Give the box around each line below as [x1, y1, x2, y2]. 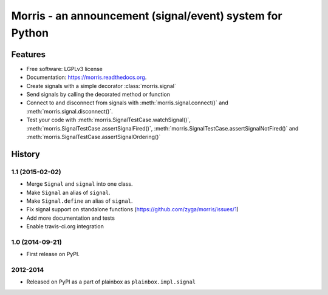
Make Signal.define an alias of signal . [26, 197, 133, 205]
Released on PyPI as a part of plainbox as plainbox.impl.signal [26, 278, 196, 285]
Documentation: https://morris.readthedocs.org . [26, 73, 147, 81]
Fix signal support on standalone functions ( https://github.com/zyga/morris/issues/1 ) [26, 206, 239, 213]
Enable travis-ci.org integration [26, 223, 104, 230]
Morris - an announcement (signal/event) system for [11, 9, 282, 22]
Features [11, 49, 46, 59]
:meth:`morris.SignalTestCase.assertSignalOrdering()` [26, 133, 161, 140]
